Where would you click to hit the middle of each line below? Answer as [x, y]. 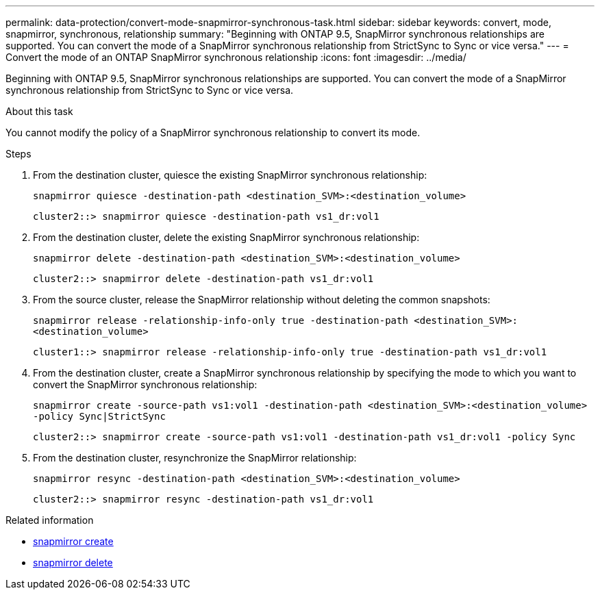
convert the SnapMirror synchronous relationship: [145, 384]
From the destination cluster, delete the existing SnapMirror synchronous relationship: [226, 237]
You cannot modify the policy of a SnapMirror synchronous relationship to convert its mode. [213, 132]
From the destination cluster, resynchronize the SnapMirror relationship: [195, 458]
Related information [50, 520]
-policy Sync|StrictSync [99, 416]
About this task [39, 111]
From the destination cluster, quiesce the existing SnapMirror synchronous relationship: [230, 175]
